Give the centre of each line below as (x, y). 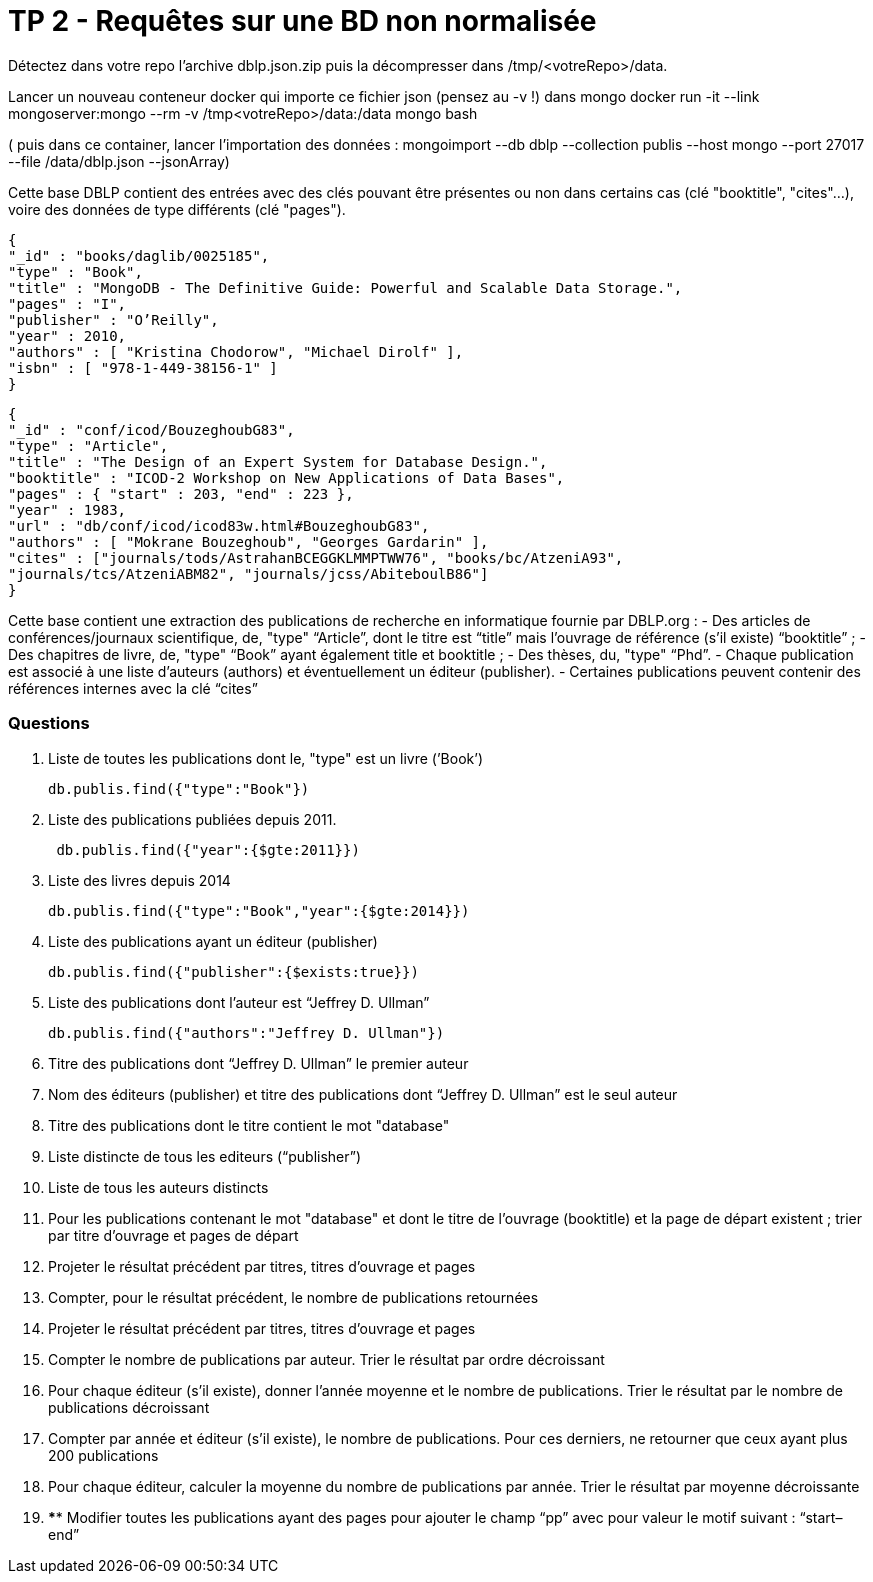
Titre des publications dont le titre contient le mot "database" (249, 1125)
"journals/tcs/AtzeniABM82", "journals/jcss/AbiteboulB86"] (248, 573)
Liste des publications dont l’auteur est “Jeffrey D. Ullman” (239, 1002)
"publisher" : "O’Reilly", (113, 319)
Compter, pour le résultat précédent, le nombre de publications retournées (293, 1297)
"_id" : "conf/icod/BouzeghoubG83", (151, 429)
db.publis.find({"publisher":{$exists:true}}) (233, 971)
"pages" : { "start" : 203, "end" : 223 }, (181, 493)
